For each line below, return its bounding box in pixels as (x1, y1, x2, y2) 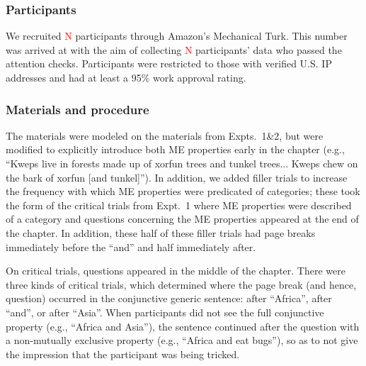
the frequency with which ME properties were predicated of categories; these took (6, 184, 360, 199)
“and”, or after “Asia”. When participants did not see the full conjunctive (6, 304, 324, 319)
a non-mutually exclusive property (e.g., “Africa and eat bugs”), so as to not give (6, 333, 358, 348)
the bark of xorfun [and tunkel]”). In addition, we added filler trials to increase (6, 170, 348, 184)
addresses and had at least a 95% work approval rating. (6, 70, 246, 84)
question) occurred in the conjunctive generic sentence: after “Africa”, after (6, 291, 332, 306)
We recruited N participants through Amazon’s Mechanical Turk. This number (6, 28, 348, 43)
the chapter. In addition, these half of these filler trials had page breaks (6, 225, 316, 240)
